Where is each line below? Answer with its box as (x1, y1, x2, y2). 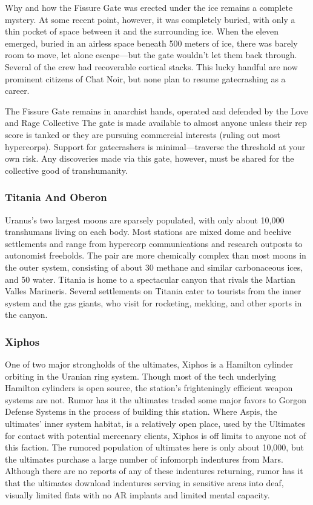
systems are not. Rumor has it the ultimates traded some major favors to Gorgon (5, 393, 307, 406)
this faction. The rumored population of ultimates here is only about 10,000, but (5, 441, 304, 454)
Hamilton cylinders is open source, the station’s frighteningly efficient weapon (5, 381, 293, 394)
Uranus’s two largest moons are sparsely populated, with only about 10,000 (5, 213, 285, 226)
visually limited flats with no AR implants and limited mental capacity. (5, 488, 270, 501)
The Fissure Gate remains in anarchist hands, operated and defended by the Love (5, 104, 308, 117)
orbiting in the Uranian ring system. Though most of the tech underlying (5, 369, 277, 382)
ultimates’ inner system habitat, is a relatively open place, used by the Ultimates (5, 417, 305, 430)
